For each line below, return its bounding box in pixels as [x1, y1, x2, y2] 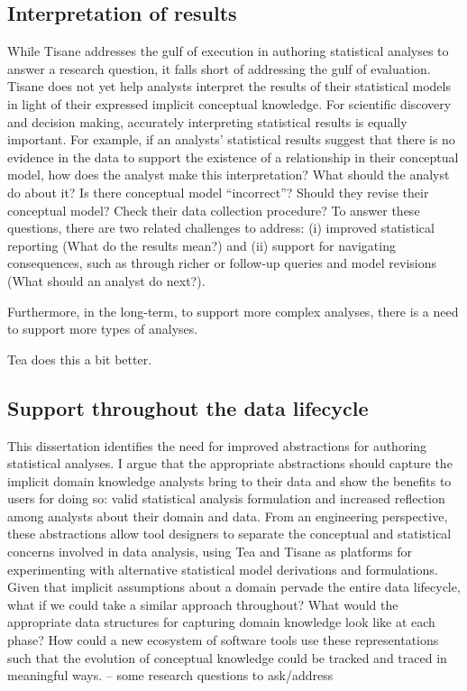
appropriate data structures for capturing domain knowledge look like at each [7, 613, 435, 631]
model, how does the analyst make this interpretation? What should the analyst [7, 165, 450, 184]
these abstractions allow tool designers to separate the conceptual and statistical [7, 524, 452, 543]
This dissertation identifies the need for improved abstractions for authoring [7, 436, 427, 455]
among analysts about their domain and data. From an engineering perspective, [7, 506, 448, 525]
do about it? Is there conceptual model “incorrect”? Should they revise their [7, 182, 429, 201]
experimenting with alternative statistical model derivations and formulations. [7, 559, 438, 578]
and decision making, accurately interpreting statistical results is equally [7, 112, 407, 131]
